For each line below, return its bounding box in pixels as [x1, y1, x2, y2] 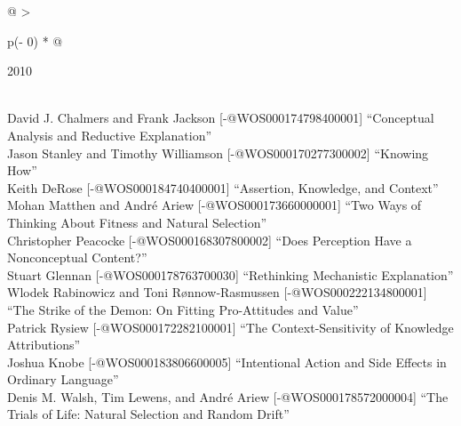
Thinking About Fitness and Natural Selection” [7, 213, 267, 231]
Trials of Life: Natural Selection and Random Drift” [7, 405, 290, 423]
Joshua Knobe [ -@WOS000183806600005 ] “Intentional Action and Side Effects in [7, 352, 447, 371]
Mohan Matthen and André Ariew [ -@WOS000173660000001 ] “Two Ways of [7, 196, 422, 214]
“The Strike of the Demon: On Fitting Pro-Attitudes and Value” [7, 300, 359, 318]
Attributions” [7, 335, 81, 354]
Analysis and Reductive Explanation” [7, 125, 212, 144]
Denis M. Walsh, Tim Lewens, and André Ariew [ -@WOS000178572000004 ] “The [7, 387, 449, 406]
